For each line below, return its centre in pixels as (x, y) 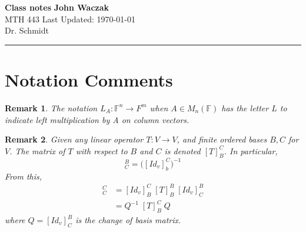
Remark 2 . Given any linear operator (74, 139)
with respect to (102, 150)
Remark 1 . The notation (51, 107)
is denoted (182, 150)
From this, (23, 176)
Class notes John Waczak (57, 7)
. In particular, (251, 150)
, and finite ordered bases (222, 139)
